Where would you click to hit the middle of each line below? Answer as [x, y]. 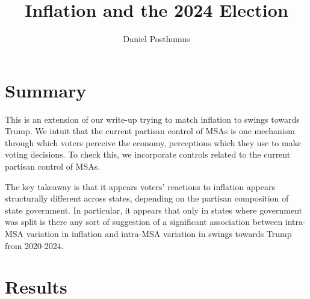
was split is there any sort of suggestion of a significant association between [144, 222]
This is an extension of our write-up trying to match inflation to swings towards [152, 119]
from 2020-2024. [34, 245]
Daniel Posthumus [157, 39]
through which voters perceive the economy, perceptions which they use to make [153, 142]
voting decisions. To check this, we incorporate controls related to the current [148, 154]
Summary [46, 90]
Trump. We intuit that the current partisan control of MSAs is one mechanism [150, 131]
